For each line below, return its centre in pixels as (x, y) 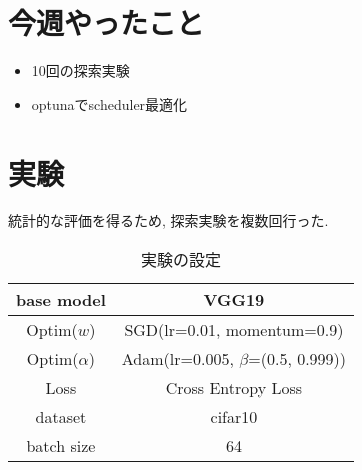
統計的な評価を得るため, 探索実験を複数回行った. (168, 220)
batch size (61, 446)
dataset (61, 417)
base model (61, 300)
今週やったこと (106, 22)
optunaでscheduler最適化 (109, 103)
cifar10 (234, 417)
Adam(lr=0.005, (177, 359)
